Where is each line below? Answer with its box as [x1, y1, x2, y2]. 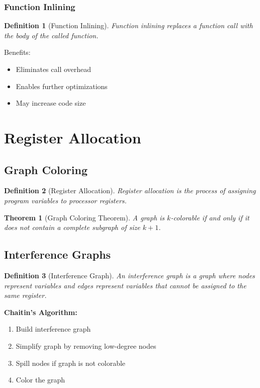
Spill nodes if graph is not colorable [16, 357, 126, 368]
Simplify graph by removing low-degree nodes [16, 340, 156, 351]
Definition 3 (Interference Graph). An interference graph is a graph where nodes [4, 270, 255, 280]
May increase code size [16, 98, 86, 108]
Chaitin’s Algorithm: [4, 306, 77, 317]
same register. [4, 290, 47, 300]
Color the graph [16, 374, 65, 385]
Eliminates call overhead [16, 64, 92, 74]
